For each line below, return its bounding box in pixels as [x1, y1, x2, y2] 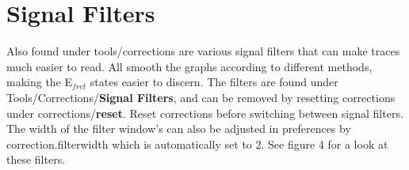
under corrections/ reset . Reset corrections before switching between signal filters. [6, 104, 403, 121]
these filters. [6, 151, 66, 168]
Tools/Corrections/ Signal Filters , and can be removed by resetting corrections [6, 89, 396, 105]
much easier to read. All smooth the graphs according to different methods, [6, 58, 373, 74]
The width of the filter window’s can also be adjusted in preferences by [6, 120, 351, 137]
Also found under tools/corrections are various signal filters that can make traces [6, 43, 400, 59]
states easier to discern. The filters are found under [90, 74, 338, 90]
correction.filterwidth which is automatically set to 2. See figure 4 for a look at [6, 135, 388, 152]
